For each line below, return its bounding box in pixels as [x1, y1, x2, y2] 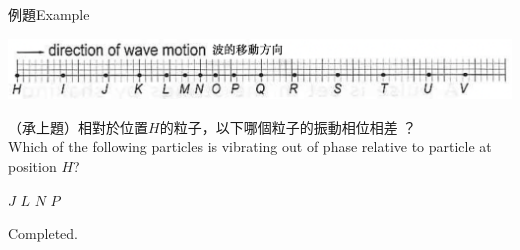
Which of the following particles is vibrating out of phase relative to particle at [8, 136, 492, 157]
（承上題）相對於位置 [8, 116, 148, 137]
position [8, 155, 57, 176]
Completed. [8, 223, 78, 244]
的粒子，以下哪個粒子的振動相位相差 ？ [159, 116, 417, 137]
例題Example [8, 4, 90, 24]
